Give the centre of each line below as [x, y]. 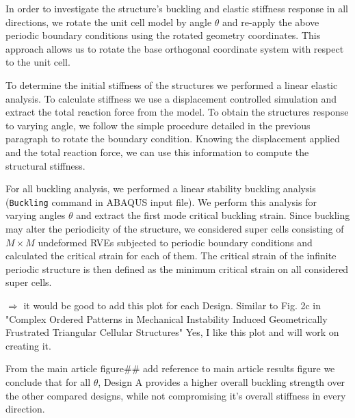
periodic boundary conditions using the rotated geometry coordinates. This [163, 35]
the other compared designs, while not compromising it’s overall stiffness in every [176, 395]
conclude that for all [48, 381]
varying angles [36, 215]
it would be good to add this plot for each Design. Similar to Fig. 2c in [172, 305]
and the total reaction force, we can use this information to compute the [157, 152]
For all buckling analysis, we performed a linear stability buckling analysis [161, 188]
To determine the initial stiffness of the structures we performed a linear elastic [172, 84]
